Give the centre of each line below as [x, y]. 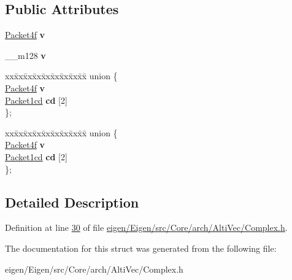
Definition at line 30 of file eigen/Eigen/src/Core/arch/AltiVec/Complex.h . [146, 227]
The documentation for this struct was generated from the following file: [141, 248]
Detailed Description [72, 202]
